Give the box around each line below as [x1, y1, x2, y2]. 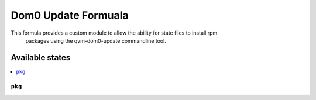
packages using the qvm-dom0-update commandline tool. [25, 37, 166, 44]
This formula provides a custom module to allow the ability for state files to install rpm [11, 29, 218, 36]
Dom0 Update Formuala [11, 9, 129, 22]
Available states [11, 53, 71, 63]
